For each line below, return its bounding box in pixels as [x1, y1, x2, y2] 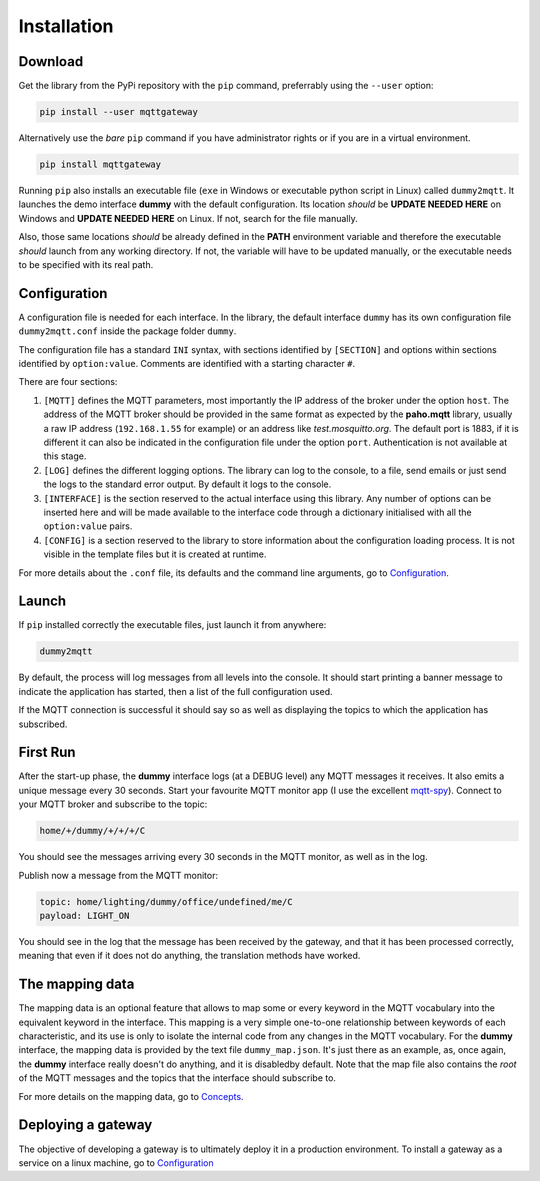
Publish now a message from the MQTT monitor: [18, 869, 219, 881]
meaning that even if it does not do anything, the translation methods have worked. [18, 950, 361, 962]
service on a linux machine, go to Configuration [18, 1156, 214, 1169]
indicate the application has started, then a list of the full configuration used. [18, 685, 334, 697]
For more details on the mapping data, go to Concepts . [18, 1090, 244, 1102]
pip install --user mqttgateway [39, 106, 199, 118]
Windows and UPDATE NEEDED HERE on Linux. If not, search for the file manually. [18, 212, 359, 224]
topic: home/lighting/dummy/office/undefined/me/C [39, 896, 294, 907]
